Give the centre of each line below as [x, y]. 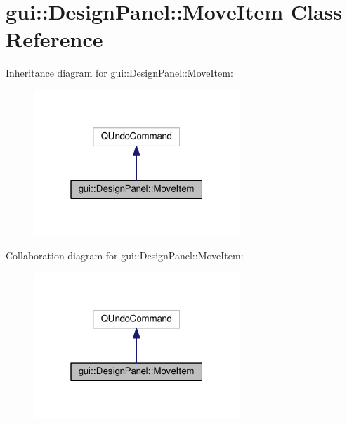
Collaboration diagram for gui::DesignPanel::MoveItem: [125, 256]
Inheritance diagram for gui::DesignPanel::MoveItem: [119, 73]
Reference [54, 39]
